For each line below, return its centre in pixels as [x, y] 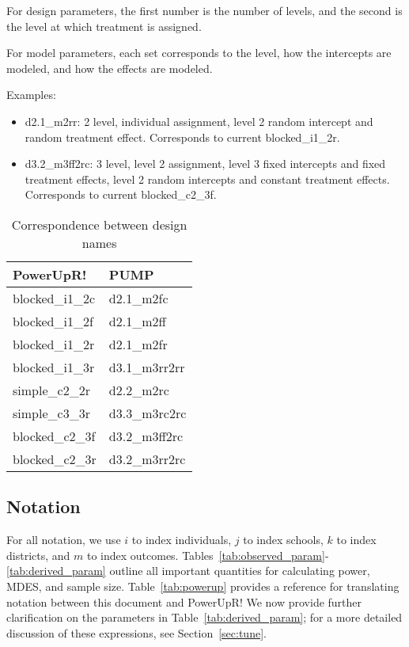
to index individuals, [182, 540]
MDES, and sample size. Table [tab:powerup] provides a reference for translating [203, 586]
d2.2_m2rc [139, 390]
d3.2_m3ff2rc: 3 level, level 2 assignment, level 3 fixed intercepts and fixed [205, 164]
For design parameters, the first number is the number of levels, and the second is [204, 10]
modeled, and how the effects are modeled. [110, 68]
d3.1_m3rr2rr [147, 367]
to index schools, [283, 540]
